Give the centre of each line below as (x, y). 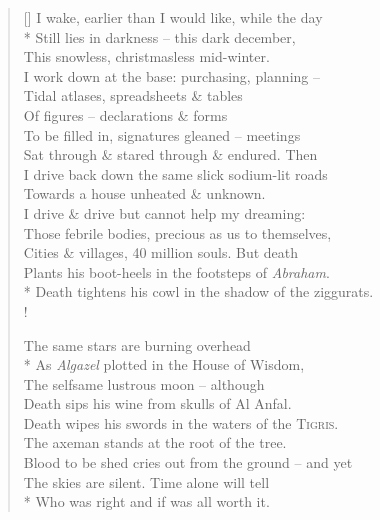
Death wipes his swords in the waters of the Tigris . (181, 422)
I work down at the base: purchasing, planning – (171, 75)
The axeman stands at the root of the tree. (155, 442)
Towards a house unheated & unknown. (144, 193)
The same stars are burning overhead (137, 344)
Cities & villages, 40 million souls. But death (161, 252)
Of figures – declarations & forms (125, 114)
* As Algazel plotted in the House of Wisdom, (164, 364)
